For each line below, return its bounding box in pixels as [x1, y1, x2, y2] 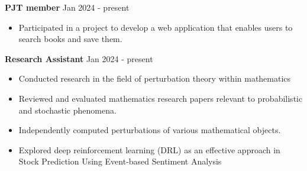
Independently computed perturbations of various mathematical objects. [18, 124, 281, 136]
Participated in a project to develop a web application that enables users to [18, 21, 293, 33]
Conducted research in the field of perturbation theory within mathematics [18, 72, 291, 85]
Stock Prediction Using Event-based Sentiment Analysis [18, 155, 222, 167]
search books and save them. [18, 33, 122, 45]
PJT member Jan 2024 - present [5, 1, 130, 13]
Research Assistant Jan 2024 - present [5, 52, 153, 64]
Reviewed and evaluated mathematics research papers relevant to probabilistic [18, 92, 303, 104]
